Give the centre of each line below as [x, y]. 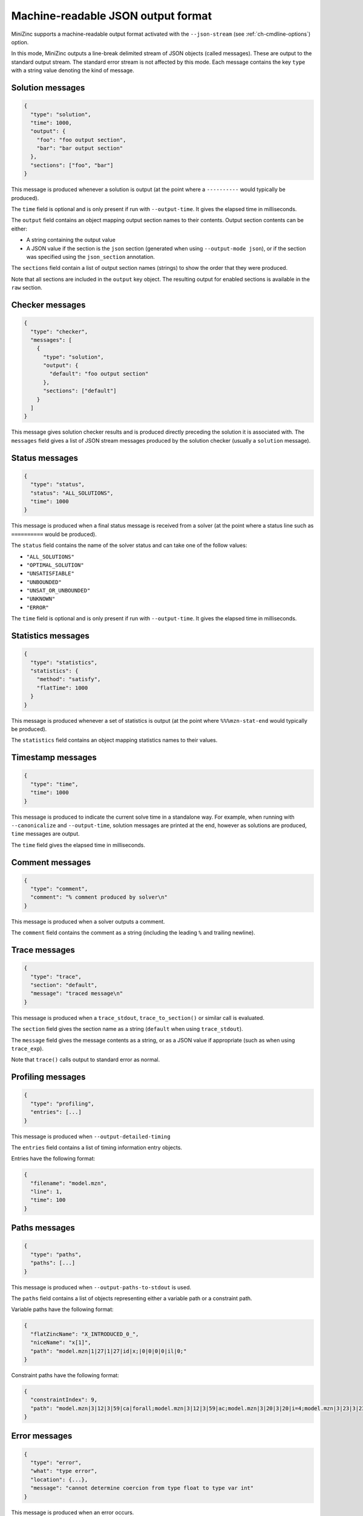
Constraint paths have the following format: [65, 1375]
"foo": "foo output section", [81, 140]
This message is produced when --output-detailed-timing [91, 1136]
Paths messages [43, 1228]
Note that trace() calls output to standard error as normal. [86, 1060]
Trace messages [43, 950]
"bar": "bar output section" [80, 148]
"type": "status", [57, 485]
